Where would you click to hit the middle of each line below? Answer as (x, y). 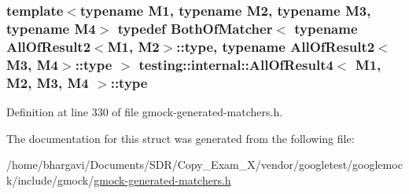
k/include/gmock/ (50, 179)
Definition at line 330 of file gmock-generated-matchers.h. (145, 111)
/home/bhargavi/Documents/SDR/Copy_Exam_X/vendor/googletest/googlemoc (204, 165)
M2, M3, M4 (48, 82)
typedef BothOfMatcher (195, 28)
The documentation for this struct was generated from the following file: (181, 138)
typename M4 (51, 28)
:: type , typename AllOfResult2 (276, 46)
